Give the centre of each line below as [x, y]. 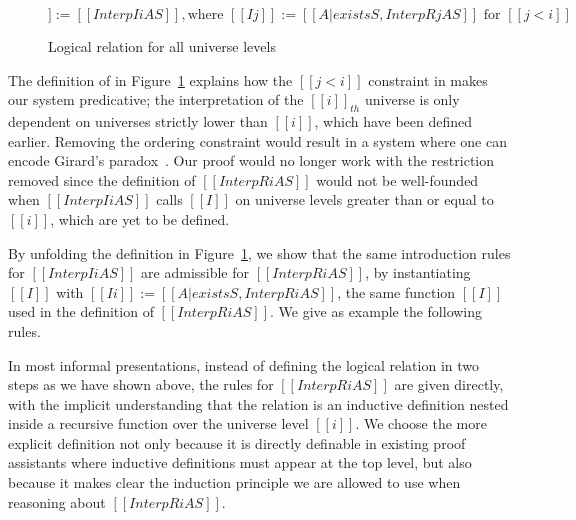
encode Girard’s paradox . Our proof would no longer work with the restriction [251, 160]
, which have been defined [393, 120]
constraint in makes [428, 79]
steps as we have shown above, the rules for [141, 384]
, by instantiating [418, 272]
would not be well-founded [397, 179]
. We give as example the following [376, 311]
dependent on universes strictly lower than [138, 120]
